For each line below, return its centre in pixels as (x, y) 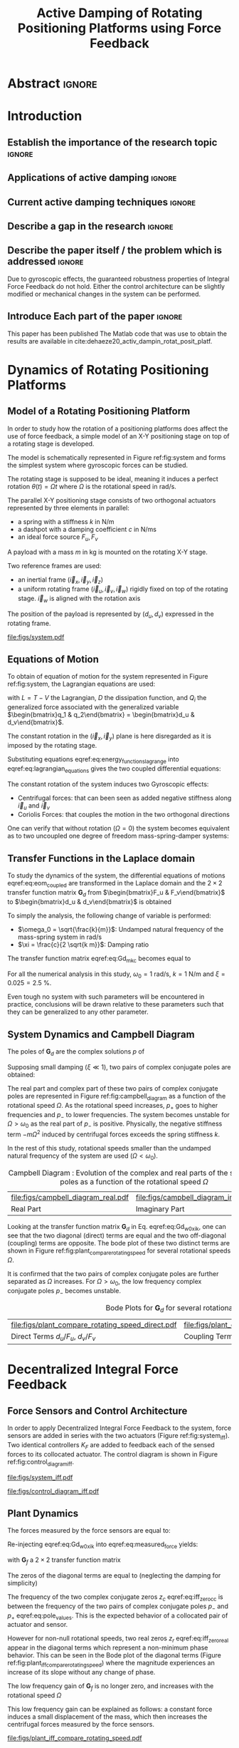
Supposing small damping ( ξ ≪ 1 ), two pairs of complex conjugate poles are (119, 1066)
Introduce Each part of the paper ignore (95, 316)
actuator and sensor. (38, 1625)
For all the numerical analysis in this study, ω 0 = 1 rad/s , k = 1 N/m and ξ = (116, 975)
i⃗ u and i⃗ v (34, 806)
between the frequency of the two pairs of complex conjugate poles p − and (118, 1607)
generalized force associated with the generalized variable (93, 707)
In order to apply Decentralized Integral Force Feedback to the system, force (119, 1428)
